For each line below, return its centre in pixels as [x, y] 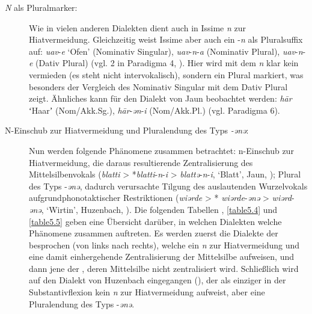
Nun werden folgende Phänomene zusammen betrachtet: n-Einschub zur [161, 150]
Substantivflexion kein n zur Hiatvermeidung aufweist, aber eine [147, 292]
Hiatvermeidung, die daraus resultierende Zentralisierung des [141, 162]
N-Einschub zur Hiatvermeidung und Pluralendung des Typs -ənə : [127, 130]
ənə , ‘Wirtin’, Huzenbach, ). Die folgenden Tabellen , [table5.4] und [153, 209]
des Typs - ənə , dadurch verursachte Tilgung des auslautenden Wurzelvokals [168, 186]
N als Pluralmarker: [41, 7]
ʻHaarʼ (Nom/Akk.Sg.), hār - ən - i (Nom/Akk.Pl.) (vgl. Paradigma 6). [154, 110]
